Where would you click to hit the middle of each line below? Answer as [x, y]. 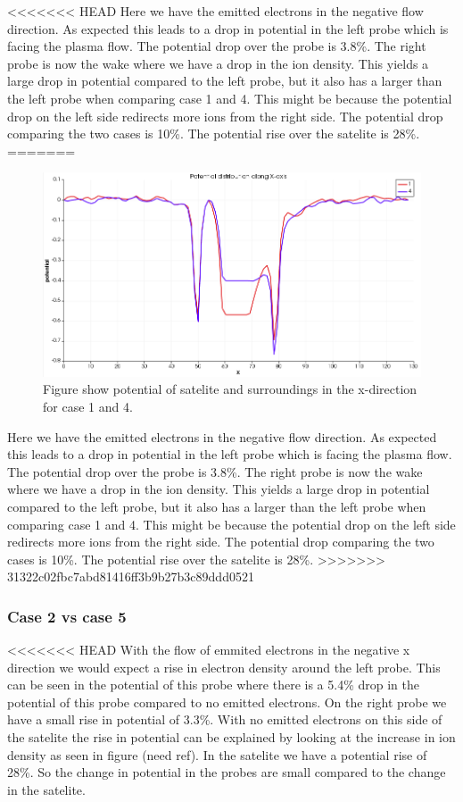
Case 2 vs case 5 [67, 616]
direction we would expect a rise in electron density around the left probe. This [224, 667]
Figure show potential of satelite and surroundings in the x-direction [230, 389]
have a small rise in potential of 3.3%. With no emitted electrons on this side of [225, 719]
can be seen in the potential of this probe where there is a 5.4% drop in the [213, 685]
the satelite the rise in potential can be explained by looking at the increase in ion [231, 737]
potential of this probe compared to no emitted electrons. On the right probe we [227, 702]
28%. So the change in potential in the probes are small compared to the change [227, 772]
